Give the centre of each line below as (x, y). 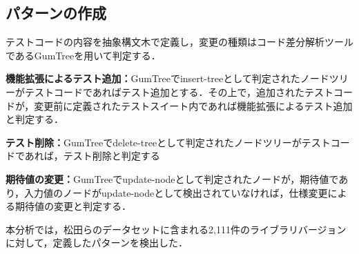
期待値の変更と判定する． (73, 206)
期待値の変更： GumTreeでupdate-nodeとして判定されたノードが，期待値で (172, 178)
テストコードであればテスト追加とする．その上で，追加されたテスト (179, 91)
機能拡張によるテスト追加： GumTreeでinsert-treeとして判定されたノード (167, 78)
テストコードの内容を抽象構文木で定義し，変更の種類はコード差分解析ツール (179, 42)
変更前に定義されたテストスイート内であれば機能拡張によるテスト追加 (193, 105)
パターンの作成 (56, 13)
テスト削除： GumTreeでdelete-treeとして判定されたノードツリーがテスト (168, 142)
